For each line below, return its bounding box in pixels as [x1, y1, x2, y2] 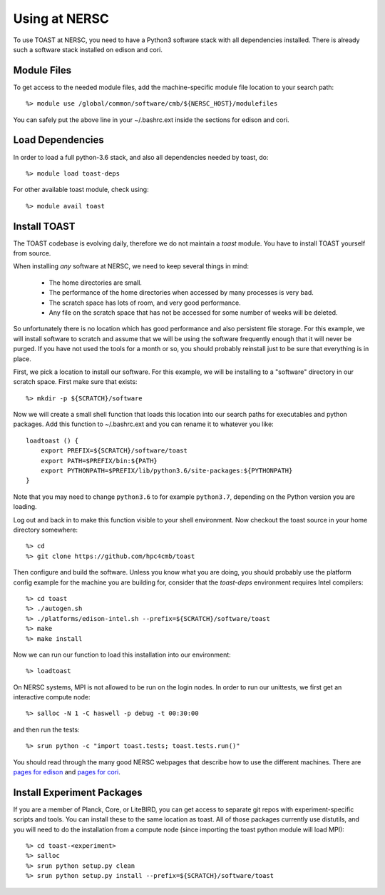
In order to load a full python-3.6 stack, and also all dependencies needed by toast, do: [13, 153, 269, 161]
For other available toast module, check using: [13, 186, 149, 194]
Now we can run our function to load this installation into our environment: [13, 650, 231, 659]
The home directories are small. [48, 278, 143, 287]
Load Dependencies [13, 134, 104, 146]
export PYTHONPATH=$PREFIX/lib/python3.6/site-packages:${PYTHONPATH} [40, 467, 293, 475]
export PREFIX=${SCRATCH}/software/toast [40, 447, 188, 455]
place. [13, 354, 32, 363]
